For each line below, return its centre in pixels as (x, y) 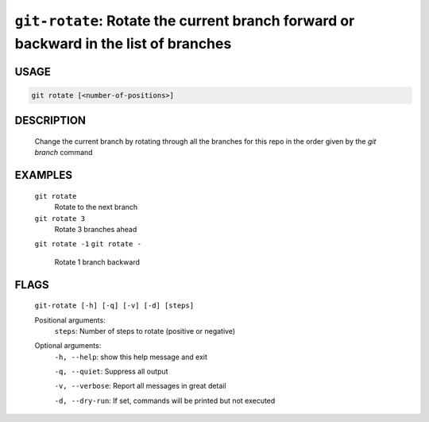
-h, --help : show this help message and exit (131, 357)
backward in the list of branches (123, 43)
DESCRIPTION (50, 120)
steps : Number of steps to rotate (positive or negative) (145, 331)
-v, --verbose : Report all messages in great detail (140, 386)
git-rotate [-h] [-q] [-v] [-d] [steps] (114, 306)
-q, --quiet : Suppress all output (111, 372)
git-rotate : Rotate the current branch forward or (185, 21)
